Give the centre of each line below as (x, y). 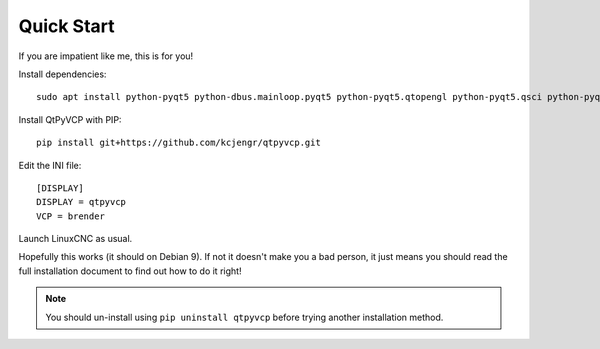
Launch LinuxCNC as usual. (75, 239)
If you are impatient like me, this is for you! (106, 56)
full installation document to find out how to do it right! (130, 271)
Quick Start (66, 26)
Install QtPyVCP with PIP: (70, 119)
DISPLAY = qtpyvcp (81, 202)
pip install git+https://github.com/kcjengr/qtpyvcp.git (179, 143)
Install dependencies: (62, 74)
